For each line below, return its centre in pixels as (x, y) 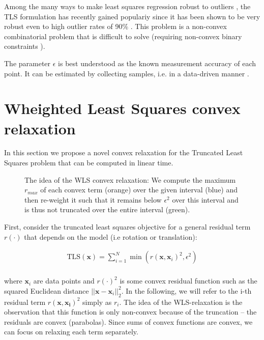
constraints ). (25, 46)
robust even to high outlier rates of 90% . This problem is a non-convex (115, 26)
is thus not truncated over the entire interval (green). (107, 209)
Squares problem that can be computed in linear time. (89, 163)
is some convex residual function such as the (188, 281)
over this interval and (205, 199)
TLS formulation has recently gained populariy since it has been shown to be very (132, 16)
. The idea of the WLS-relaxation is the (181, 302)
